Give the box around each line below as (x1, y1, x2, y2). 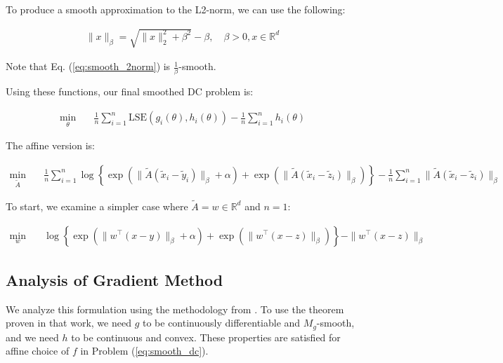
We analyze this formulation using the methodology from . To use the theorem (6, 301, 344, 316)
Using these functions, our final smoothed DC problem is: (6, 84, 254, 99)
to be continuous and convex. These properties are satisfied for (71, 329, 341, 344)
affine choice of (6, 343, 70, 358)
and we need (6, 329, 59, 344)
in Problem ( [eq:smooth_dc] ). (80, 343, 209, 358)
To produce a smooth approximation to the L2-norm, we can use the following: (6, 2, 346, 16)
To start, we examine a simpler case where (6, 198, 188, 213)
